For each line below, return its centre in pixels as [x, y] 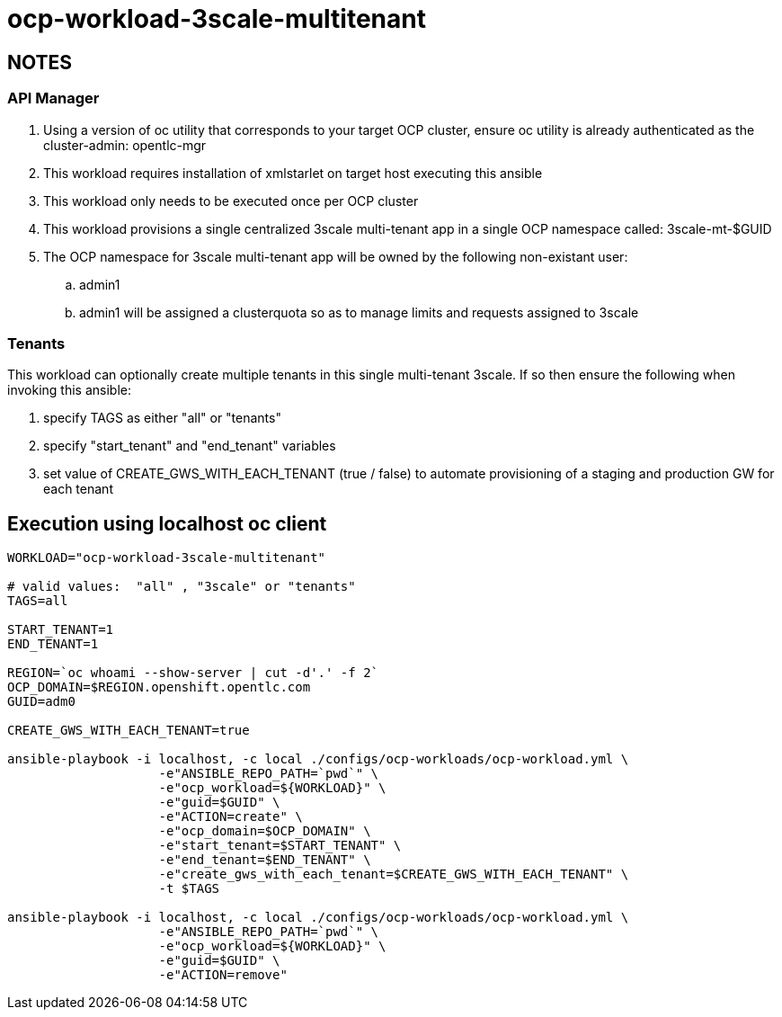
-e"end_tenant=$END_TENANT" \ [265, 860]
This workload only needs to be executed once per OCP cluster [231, 201]
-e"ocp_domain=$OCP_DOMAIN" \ [265, 831]
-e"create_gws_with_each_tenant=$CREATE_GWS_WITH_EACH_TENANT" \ [394, 874]
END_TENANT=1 [53, 644]
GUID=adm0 [41, 702]
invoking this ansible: [69, 390]
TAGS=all [38, 601]
